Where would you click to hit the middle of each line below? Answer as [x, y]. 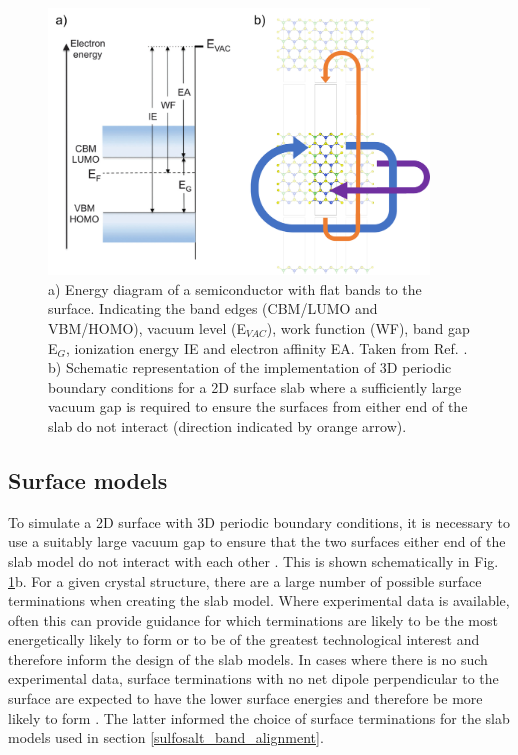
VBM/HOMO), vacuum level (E [147, 327]
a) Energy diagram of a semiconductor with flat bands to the [235, 288]
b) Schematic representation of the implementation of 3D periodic [250, 367]
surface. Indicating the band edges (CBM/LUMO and [213, 308]
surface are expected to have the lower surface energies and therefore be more [245, 698]
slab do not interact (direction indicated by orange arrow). [227, 425]
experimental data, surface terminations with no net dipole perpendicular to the [253, 678]
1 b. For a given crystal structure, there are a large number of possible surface [245, 580]
